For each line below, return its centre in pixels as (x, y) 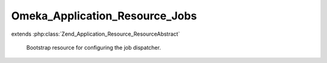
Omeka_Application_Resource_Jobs (104, 16)
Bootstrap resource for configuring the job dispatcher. (94, 47)
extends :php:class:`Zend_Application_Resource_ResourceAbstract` (96, 34)
